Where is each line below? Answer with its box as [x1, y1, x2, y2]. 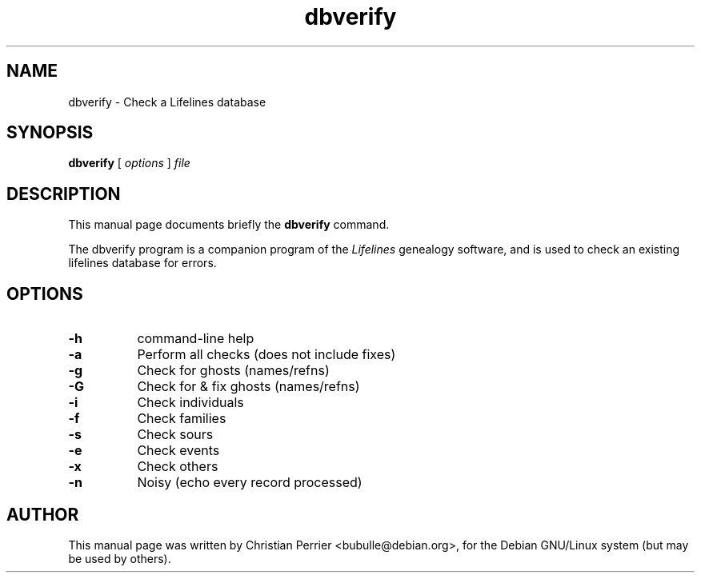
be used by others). [68, 551, 171, 565]
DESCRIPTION [6, 183, 121, 204]
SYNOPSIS [6, 122, 94, 143]
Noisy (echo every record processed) [137, 474, 363, 491]
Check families [137, 410, 226, 427]
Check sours [137, 426, 214, 443]
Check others [137, 458, 218, 475]
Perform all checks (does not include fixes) [137, 346, 396, 363]
